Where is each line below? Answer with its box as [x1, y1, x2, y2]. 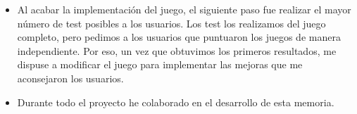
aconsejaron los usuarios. [17, 70, 124, 85]
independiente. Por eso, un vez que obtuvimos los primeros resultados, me [17, 43, 337, 58]
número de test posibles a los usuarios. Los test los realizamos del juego [17, 15, 326, 30]
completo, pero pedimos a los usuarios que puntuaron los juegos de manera [17, 30, 341, 44]
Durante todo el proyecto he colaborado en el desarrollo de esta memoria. [17, 94, 334, 109]
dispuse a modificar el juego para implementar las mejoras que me [17, 57, 303, 72]
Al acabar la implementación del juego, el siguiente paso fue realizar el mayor [17, 2, 351, 16]
